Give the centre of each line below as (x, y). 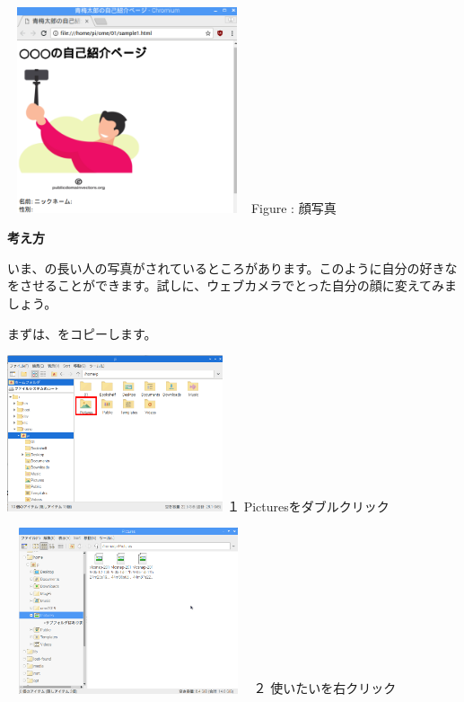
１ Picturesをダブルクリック (308, 506)
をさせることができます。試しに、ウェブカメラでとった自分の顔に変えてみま (232, 285)
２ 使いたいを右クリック (325, 688)
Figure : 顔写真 (293, 207)
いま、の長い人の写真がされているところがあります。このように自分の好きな (232, 267)
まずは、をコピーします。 (82, 333)
